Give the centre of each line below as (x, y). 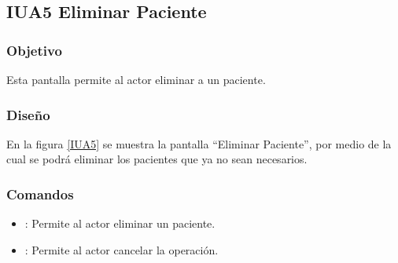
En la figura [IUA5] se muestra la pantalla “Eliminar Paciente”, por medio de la (199, 143)
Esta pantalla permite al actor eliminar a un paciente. (136, 79)
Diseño (28, 114)
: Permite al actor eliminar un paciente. (120, 223)
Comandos (40, 194)
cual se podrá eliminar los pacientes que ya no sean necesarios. (157, 159)
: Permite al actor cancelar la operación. (122, 249)
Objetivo (34, 50)
